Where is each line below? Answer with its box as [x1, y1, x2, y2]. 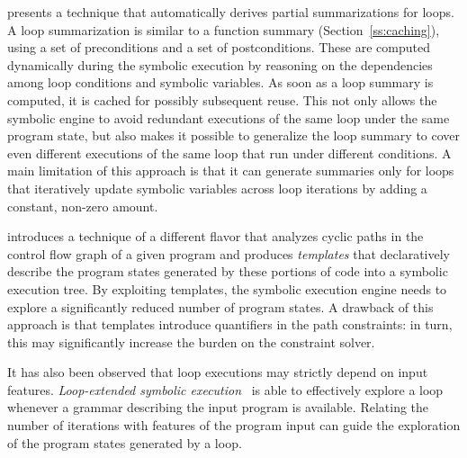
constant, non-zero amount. [7, 196, 158, 215]
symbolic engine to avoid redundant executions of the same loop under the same [7, 108, 450, 127]
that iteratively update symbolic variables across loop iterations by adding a [7, 178, 427, 197]
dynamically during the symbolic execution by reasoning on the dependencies [7, 55, 433, 74]
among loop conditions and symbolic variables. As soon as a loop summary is [7, 73, 434, 92]
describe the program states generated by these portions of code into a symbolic [7, 262, 448, 281]
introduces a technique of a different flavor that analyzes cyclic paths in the [7, 227, 424, 246]
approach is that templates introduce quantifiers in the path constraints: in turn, [7, 315, 453, 334]
